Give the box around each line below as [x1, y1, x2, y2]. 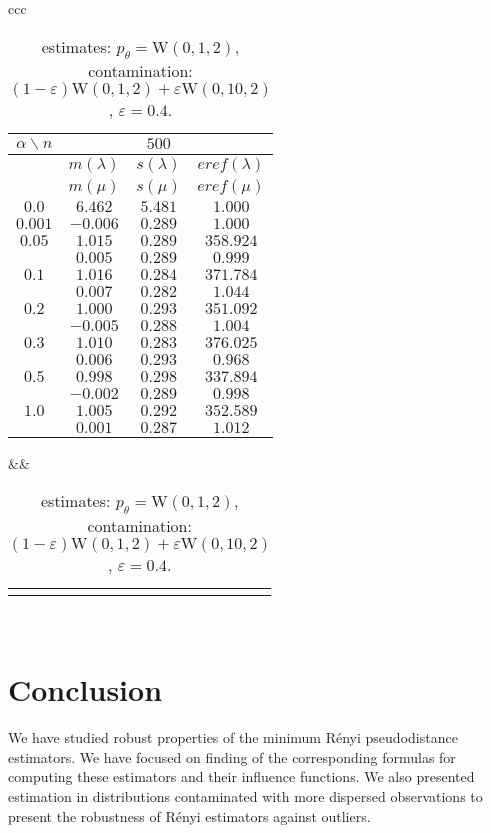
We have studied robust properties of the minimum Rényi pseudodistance [8, 727, 458, 748]
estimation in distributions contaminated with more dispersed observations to [8, 786, 483, 807]
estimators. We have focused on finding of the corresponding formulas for [8, 746, 456, 767]
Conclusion [8, 669, 163, 710]
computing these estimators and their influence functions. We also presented [8, 766, 475, 787]
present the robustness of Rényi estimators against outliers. [8, 805, 371, 826]
